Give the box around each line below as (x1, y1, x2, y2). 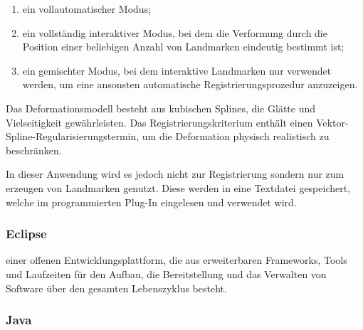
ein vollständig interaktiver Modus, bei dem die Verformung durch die (22, 25, 327, 40)
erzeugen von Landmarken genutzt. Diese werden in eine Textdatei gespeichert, (6, 180, 351, 195)
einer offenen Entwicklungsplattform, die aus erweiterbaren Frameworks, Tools (6, 252, 347, 267)
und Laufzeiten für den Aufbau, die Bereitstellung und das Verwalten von (6, 266, 327, 281)
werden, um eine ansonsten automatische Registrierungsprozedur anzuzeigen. (22, 77, 358, 92)
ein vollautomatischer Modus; (22, 1, 152, 16)
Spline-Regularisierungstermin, (6, 129, 140, 144)
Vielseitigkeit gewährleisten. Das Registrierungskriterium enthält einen (6, 115, 313, 129)
